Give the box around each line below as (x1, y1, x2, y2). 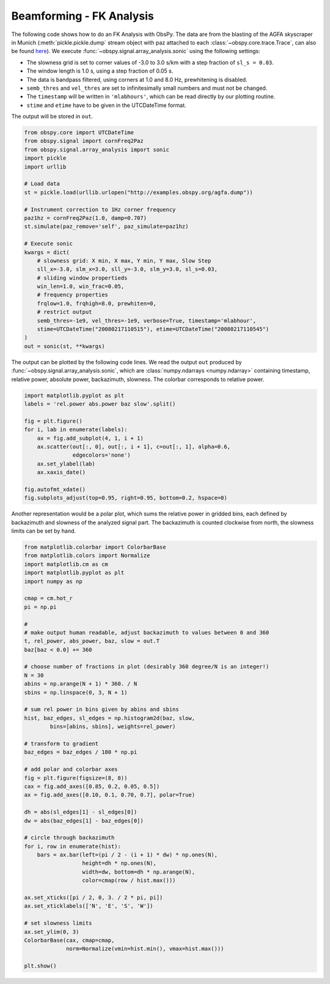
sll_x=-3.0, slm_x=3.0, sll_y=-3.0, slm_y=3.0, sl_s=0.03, (37, 266, 218, 273)
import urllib (24, 163, 67, 170)
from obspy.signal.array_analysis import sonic (24, 146, 169, 153)
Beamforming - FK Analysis (11, 9, 154, 23)
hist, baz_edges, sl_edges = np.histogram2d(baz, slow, (24, 715, 196, 721)
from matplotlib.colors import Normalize (24, 552, 150, 559)
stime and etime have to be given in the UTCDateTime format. (26, 101, 186, 109)
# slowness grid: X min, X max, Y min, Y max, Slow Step (37, 257, 211, 264)
